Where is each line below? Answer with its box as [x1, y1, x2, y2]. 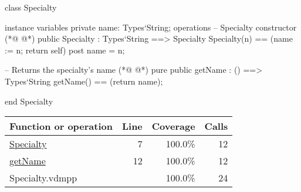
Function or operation [9, 119, 113, 133]
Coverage [151, 119, 195, 133]
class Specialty [5, 1, 57, 13]
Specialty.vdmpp [9, 171, 77, 185]
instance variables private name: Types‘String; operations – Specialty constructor [5, 21, 297, 33]
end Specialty [5, 95, 53, 107]
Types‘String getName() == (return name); [5, 75, 163, 87]
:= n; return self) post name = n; [5, 43, 125, 56]
